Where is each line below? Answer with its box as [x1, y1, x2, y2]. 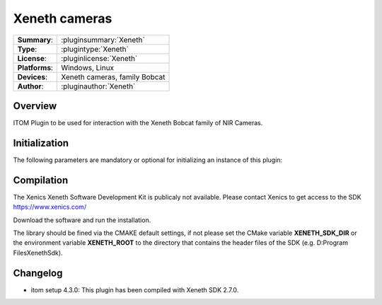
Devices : [17, 71, 47, 81]
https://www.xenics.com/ [13, 202, 87, 212]
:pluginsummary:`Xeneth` [61, 35, 145, 45]
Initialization [13, 137, 69, 149]
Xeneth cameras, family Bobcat [61, 71, 166, 81]
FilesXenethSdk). [13, 248, 63, 257]
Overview [13, 100, 57, 112]
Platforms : [17, 62, 53, 72]
